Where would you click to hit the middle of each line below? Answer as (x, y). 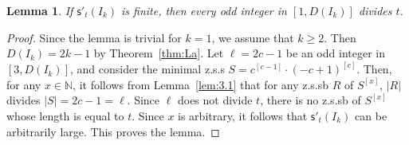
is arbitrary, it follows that (243, 116)
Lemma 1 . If (40, 10)
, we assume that (253, 37)
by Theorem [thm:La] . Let (159, 53)
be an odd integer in (335, 53)
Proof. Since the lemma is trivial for (94, 37)
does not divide (215, 100)
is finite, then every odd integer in (204, 10)
